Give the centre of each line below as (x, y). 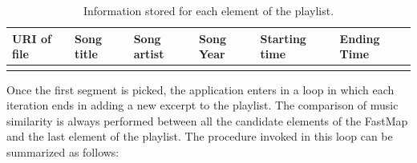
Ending (360, 38)
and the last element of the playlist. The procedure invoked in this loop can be (200, 136)
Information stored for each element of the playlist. (208, 10)
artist (149, 54)
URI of (32, 38)
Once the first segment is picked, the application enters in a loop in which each (200, 89)
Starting (283, 38)
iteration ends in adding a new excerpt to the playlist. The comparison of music (202, 105)
